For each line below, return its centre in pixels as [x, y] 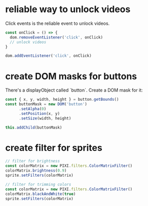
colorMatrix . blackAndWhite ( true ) [41, 194]
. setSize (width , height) [45, 118]
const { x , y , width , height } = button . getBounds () [62, 100]
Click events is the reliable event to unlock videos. [58, 23]
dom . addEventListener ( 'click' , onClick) [49, 56]
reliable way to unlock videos [68, 9]
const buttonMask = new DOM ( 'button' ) [46, 104]
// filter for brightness [32, 161]
